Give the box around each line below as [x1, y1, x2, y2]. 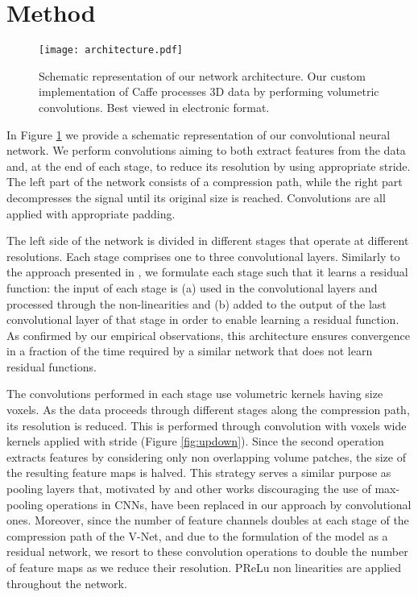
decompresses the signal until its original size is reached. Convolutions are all [6, 189, 386, 205]
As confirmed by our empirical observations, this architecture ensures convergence [6, 326, 410, 343]
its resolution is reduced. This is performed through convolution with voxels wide [6, 417, 407, 433]
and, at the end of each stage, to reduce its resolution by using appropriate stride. [6, 157, 411, 174]
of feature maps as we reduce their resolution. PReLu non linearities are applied [6, 559, 401, 575]
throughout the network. [6, 574, 127, 591]
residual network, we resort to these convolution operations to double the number [6, 543, 408, 560]
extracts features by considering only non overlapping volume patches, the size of [6, 448, 406, 465]
